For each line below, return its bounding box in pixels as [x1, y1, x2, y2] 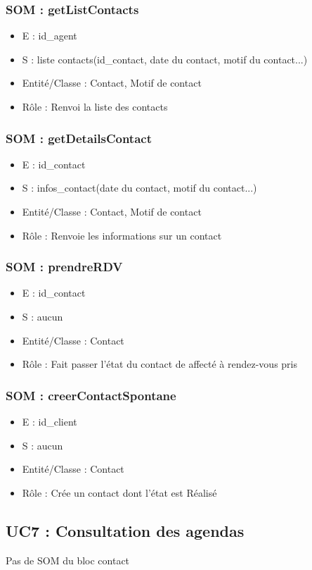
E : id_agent [22, 28, 77, 43]
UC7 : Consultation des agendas [6, 519, 245, 541]
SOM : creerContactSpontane [6, 386, 176, 404]
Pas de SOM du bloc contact [6, 552, 130, 567]
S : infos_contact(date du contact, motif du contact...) [22, 180, 257, 195]
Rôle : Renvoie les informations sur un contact [22, 228, 222, 242]
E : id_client [22, 414, 77, 428]
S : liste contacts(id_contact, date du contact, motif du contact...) [22, 51, 308, 66]
